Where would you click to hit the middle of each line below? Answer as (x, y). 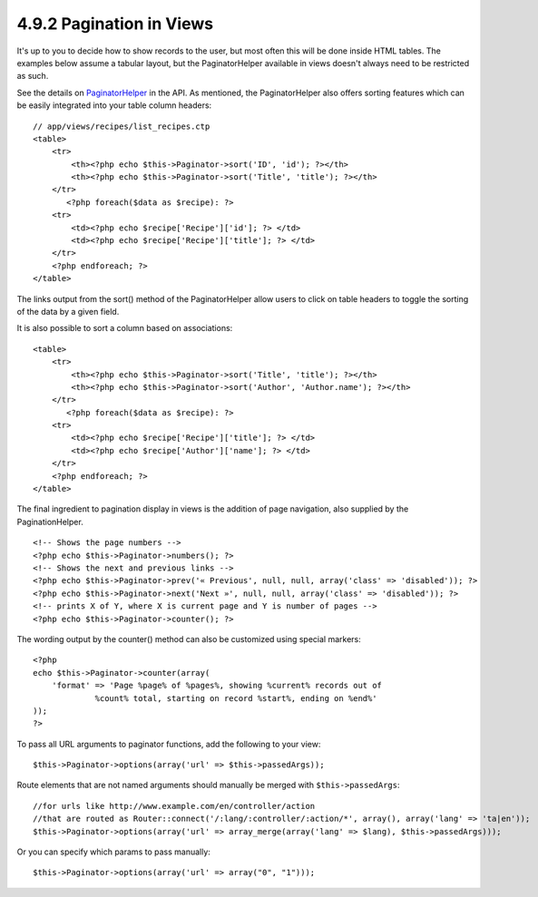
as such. (33, 76)
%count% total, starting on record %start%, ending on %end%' (236, 698)
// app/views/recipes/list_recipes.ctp (122, 126)
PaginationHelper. (50, 522)
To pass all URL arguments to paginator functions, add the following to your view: (169, 744)
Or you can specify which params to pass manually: (113, 852)
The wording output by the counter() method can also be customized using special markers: (189, 639)
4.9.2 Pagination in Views (115, 24)
